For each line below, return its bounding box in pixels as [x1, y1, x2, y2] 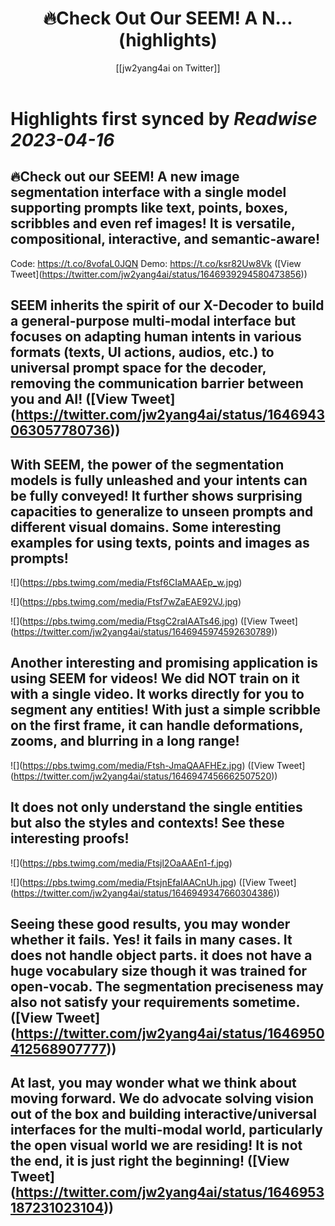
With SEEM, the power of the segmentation [10, 456, 285, 473]
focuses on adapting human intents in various [10, 328, 302, 346]
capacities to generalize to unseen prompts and [10, 503, 314, 520]
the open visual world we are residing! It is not [10, 1137, 303, 1154]
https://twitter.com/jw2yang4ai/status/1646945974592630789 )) [13, 625, 278, 637]
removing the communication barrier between [10, 375, 304, 392]
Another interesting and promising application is [10, 655, 319, 672]
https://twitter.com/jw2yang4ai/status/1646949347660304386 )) [13, 887, 280, 899]
